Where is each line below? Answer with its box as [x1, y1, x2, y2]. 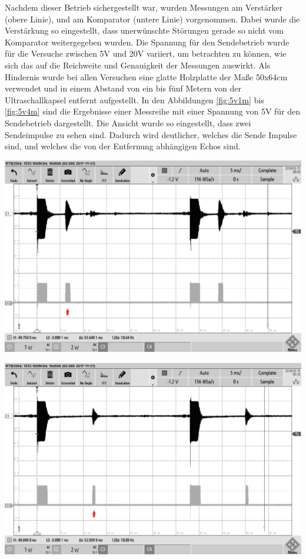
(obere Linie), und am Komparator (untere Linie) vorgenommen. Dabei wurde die [5, 12, 300, 25]
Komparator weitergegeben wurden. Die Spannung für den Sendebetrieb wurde [5, 35, 290, 48]
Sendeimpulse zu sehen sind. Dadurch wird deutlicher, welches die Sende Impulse [5, 128, 297, 140]
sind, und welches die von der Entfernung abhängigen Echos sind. [5, 140, 241, 152]
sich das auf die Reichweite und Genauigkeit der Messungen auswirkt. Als [5, 58, 271, 71]
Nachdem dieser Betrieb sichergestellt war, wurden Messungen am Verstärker [5, 1, 283, 13]
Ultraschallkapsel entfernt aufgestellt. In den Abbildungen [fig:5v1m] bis [5, 93, 264, 106]
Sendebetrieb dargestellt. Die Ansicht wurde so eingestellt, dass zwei [5, 116, 251, 129]
